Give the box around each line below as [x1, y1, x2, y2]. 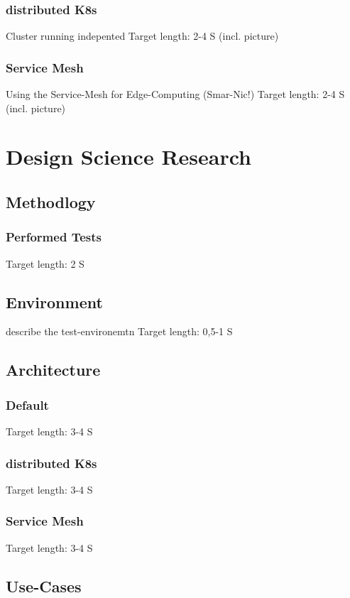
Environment [6, 290, 103, 312]
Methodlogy [6, 190, 96, 212]
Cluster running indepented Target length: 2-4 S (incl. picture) [6, 28, 279, 43]
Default [6, 396, 49, 413]
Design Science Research [6, 142, 251, 171]
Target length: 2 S [6, 256, 84, 271]
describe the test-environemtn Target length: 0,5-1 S [6, 324, 233, 339]
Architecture [6, 359, 101, 381]
